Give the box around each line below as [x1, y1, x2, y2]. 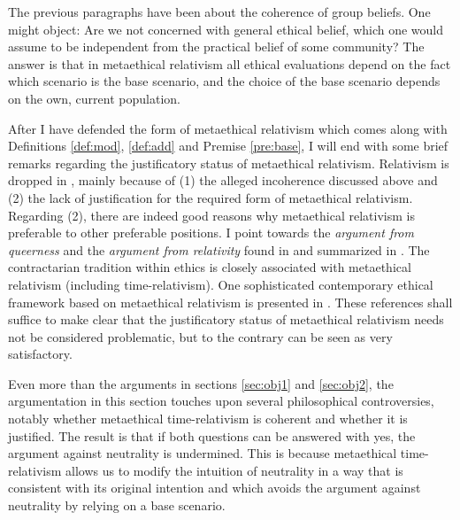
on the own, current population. [8, 89, 180, 107]
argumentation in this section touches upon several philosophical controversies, [8, 392, 434, 410]
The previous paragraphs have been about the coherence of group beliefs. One [8, 3, 431, 20]
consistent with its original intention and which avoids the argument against [8, 478, 421, 497]
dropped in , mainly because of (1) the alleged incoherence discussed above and [8, 171, 438, 190]
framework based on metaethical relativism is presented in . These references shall [8, 292, 453, 311]
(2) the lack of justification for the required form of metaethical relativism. [8, 188, 413, 206]
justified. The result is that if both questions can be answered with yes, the [8, 426, 416, 445]
